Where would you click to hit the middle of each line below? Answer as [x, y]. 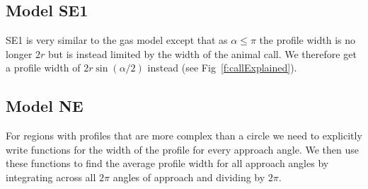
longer [19, 53]
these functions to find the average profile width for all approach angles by [167, 163]
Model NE [45, 106]
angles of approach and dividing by [189, 177]
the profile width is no [307, 40]
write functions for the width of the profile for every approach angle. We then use [182, 149]
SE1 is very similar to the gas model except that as [117, 40]
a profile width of [43, 68]
